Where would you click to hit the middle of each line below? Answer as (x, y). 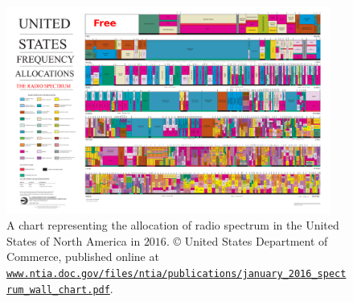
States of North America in (74, 240)
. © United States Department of (247, 240)
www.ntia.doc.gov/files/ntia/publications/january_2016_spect (176, 274)
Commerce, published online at (83, 256)
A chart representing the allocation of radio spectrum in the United (173, 225)
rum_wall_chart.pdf (58, 290)
